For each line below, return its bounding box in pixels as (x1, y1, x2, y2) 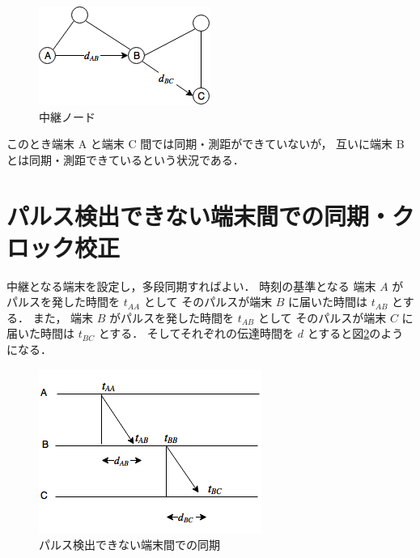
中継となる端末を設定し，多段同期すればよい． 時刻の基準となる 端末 (6, 277, 376, 294)
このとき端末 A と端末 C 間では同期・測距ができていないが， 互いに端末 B (6, 135, 405, 152)
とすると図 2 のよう (307, 325, 404, 342)
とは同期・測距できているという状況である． (6, 151, 244, 168)
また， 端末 (32, 309, 94, 326)
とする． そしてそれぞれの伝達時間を (98, 325, 295, 342)
